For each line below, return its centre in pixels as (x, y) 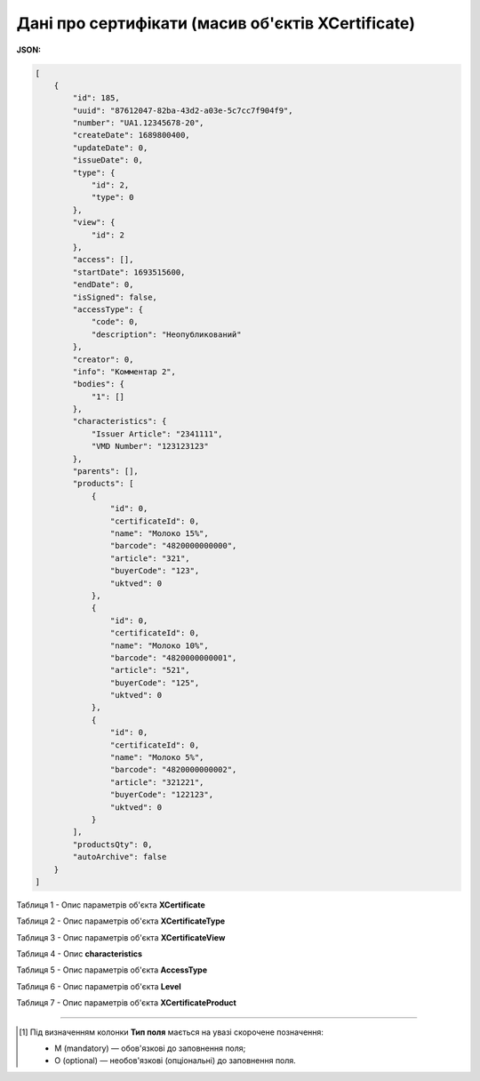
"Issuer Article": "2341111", (157, 434)
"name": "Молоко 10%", (159, 645)
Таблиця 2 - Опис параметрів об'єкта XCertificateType (121, 921)
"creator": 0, (103, 359)
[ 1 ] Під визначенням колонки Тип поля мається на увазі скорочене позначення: (172, 1032)
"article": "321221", (157, 782)
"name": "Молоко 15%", (159, 533)
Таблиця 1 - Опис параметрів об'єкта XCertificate (111, 905)
